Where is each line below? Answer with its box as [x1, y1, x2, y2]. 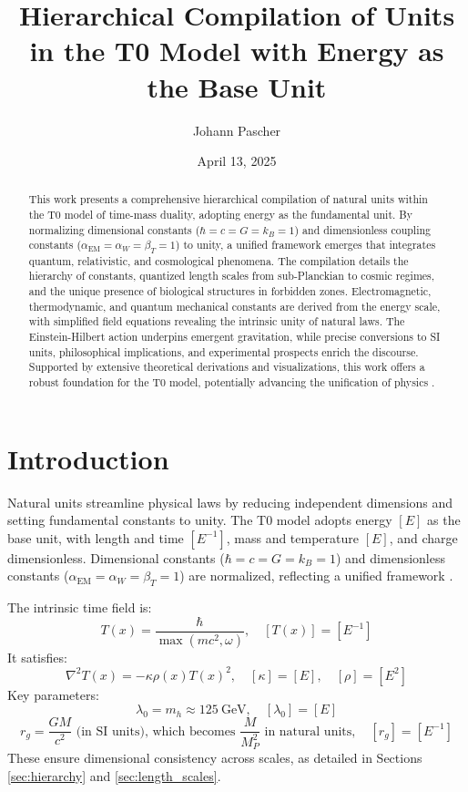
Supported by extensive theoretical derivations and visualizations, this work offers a [28, 359, 425, 375]
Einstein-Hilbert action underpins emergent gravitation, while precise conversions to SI [28, 329, 441, 345]
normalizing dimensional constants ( [28, 221, 200, 237]
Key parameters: [7, 684, 99, 704]
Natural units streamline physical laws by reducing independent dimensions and [7, 492, 453, 511]
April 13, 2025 [197, 151, 277, 170]
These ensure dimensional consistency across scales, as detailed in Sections [7, 748, 422, 767]
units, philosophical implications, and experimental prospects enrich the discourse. [28, 344, 419, 359]
